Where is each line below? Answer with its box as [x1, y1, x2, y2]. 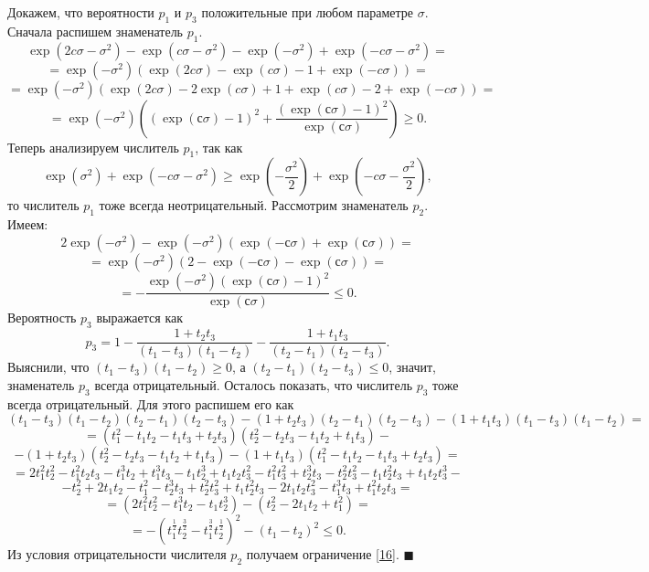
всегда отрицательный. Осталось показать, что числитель [94, 375, 413, 394]
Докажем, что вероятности [7, 3, 154, 21]
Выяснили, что [7, 357, 90, 376]
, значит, [388, 357, 436, 376]
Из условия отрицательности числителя [7, 545, 227, 564]
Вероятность [7, 308, 77, 327]
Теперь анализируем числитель [7, 137, 179, 156]
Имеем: [7, 215, 48, 234]
